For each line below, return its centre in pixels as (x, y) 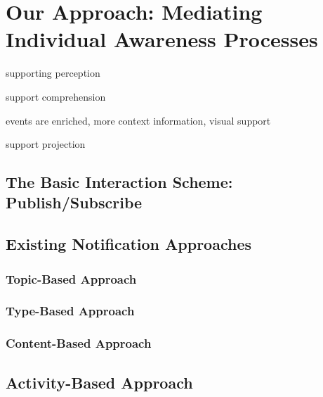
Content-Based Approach (79, 343)
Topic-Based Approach (71, 278)
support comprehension (56, 96)
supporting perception (53, 73)
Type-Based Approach (70, 311)
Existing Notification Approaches (128, 244)
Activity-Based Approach (99, 382)
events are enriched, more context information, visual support (138, 120)
